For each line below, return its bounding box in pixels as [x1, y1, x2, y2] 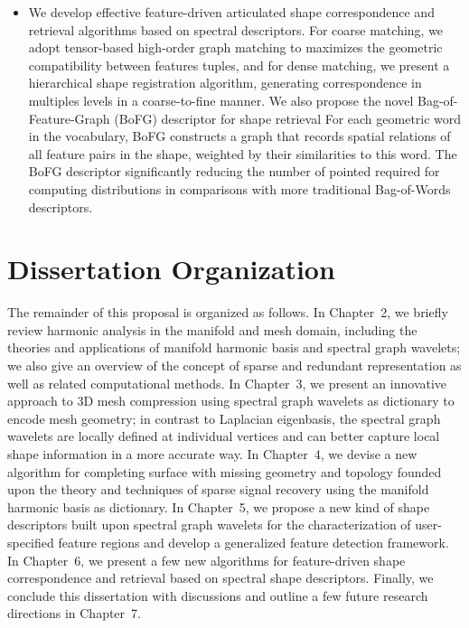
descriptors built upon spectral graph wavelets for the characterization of [7, 515, 411, 534]
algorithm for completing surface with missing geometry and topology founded [7, 462, 442, 481]
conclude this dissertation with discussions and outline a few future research [7, 586, 428, 605]
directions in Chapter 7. [7, 604, 141, 623]
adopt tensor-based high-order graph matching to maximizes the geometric [28, 38, 443, 57]
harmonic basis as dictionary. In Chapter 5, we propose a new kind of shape [7, 497, 430, 516]
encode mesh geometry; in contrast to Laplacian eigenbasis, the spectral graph [7, 408, 441, 427]
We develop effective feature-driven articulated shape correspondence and [28, 3, 435, 21]
